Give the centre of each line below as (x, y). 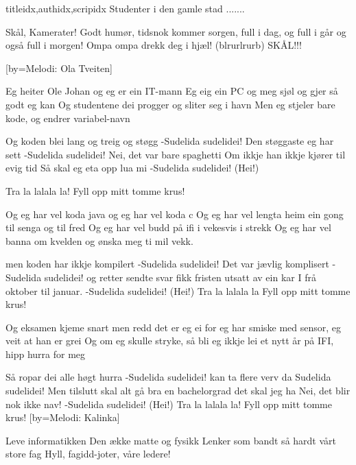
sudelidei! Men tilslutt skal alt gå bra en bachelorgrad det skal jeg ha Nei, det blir (178, 391)
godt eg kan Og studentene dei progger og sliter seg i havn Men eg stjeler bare (170, 104)
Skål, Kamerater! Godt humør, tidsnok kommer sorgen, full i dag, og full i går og (176, 31)
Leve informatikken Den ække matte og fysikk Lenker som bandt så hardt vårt (171, 440)
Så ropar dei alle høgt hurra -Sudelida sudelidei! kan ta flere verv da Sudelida (168, 377)
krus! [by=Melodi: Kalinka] (63, 417)
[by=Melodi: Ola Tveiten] (59, 68)
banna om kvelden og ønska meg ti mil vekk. (99, 240)
